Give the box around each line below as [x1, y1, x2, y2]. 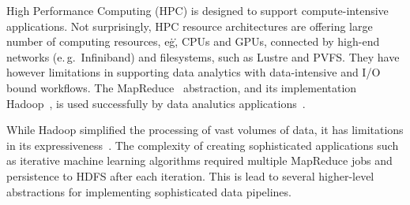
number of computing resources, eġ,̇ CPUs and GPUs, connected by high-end [6, 33, 380, 50]
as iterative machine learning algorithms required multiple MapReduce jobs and [6, 152, 393, 169]
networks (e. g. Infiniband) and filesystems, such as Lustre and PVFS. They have [6, 48, 400, 65]
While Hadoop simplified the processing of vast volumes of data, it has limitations [6, 121, 404, 138]
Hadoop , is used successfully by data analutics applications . [6, 95, 306, 111]
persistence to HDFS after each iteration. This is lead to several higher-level [6, 167, 374, 184]
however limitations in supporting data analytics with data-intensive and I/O [6, 64, 381, 80]
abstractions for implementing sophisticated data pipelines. [6, 183, 292, 199]
